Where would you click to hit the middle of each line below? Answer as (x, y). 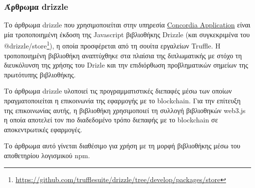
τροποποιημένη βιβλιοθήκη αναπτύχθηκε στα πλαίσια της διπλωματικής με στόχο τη (123, 55)
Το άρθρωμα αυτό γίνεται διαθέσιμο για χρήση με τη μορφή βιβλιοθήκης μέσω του (122, 146)
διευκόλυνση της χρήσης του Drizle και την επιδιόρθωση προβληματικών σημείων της (126, 65)
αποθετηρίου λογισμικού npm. (47, 155)
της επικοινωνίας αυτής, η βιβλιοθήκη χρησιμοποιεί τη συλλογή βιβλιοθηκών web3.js (125, 110)
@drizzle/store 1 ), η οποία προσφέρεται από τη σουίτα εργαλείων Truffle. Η (112, 45)
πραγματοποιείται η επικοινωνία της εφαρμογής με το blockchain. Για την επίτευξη (122, 101)
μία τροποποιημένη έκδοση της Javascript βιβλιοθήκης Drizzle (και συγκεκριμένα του (127, 34)
